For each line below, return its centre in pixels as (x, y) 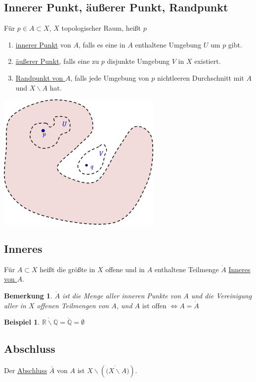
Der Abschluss (26, 370)
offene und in (125, 269)
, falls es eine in (102, 44)
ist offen (154, 306)
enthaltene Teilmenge (187, 269)
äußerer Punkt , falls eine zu (57, 61)
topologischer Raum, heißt (101, 28)
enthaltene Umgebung (168, 44)
